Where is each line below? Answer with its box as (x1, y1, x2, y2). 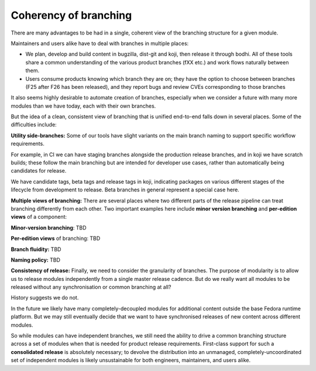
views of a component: (11, 214, 67, 221)
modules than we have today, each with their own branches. (11, 102, 156, 109)
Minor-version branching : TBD (11, 224, 87, 231)
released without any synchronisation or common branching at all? (11, 284, 171, 291)
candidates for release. (11, 167, 67, 174)
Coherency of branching (11, 9, 132, 22)
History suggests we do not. (11, 294, 79, 301)
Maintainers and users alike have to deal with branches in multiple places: (11, 40, 189, 47)
